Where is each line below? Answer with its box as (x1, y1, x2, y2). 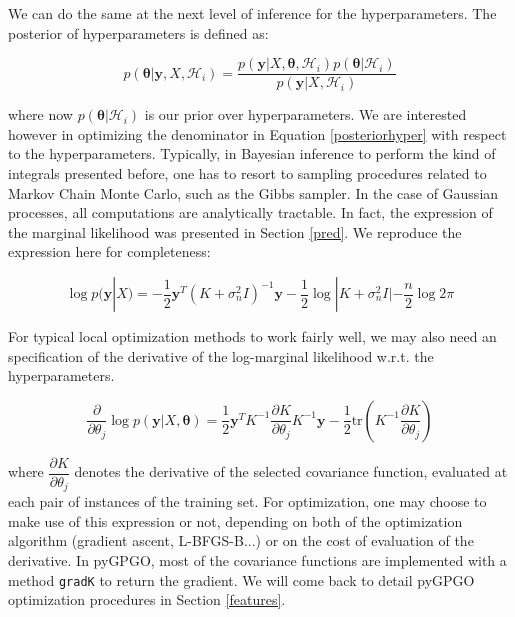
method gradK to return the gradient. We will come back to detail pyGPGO (8, 569, 475, 590)
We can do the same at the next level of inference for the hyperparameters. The (8, 3, 497, 23)
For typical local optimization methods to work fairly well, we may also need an (8, 326, 497, 346)
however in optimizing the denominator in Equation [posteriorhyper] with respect (8, 123, 507, 144)
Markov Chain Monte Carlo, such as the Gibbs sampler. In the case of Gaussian (8, 182, 499, 203)
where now (8, 104, 73, 125)
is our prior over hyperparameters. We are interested (144, 104, 467, 125)
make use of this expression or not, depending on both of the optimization (8, 510, 463, 531)
